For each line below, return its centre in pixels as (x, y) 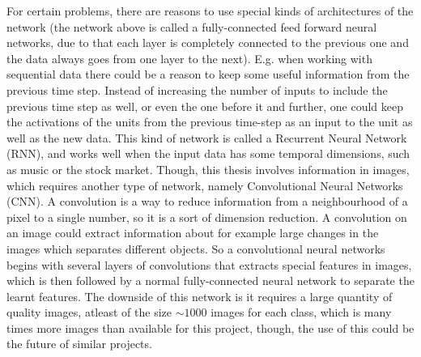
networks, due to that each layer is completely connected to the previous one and (208, 42)
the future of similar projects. (79, 344)
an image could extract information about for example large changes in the (193, 233)
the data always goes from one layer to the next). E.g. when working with (189, 58)
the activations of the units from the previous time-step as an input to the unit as (210, 122)
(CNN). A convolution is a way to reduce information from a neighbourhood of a (207, 201)
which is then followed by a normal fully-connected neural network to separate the (210, 280)
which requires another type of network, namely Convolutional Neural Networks (205, 185)
